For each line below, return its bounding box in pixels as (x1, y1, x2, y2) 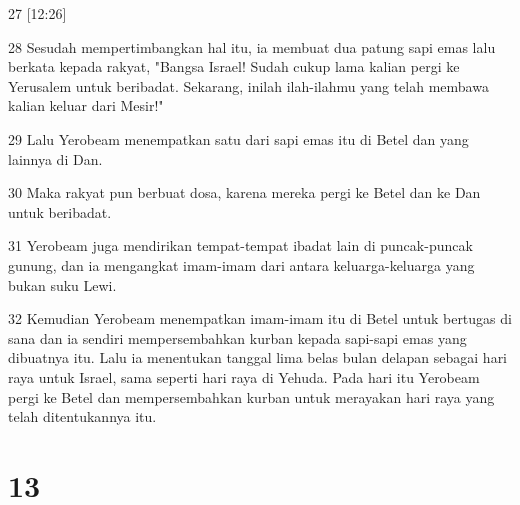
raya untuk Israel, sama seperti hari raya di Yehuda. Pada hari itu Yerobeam (8, 366, 480, 387)
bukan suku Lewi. (8, 274, 117, 295)
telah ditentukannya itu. (8, 406, 157, 427)
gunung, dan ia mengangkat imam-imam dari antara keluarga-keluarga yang (8, 254, 475, 275)
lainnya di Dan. (8, 148, 103, 169)
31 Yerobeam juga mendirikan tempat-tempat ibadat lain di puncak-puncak (8, 235, 473, 256)
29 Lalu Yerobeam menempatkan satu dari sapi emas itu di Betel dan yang (8, 128, 469, 149)
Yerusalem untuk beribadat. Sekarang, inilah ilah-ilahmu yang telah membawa (8, 75, 489, 96)
